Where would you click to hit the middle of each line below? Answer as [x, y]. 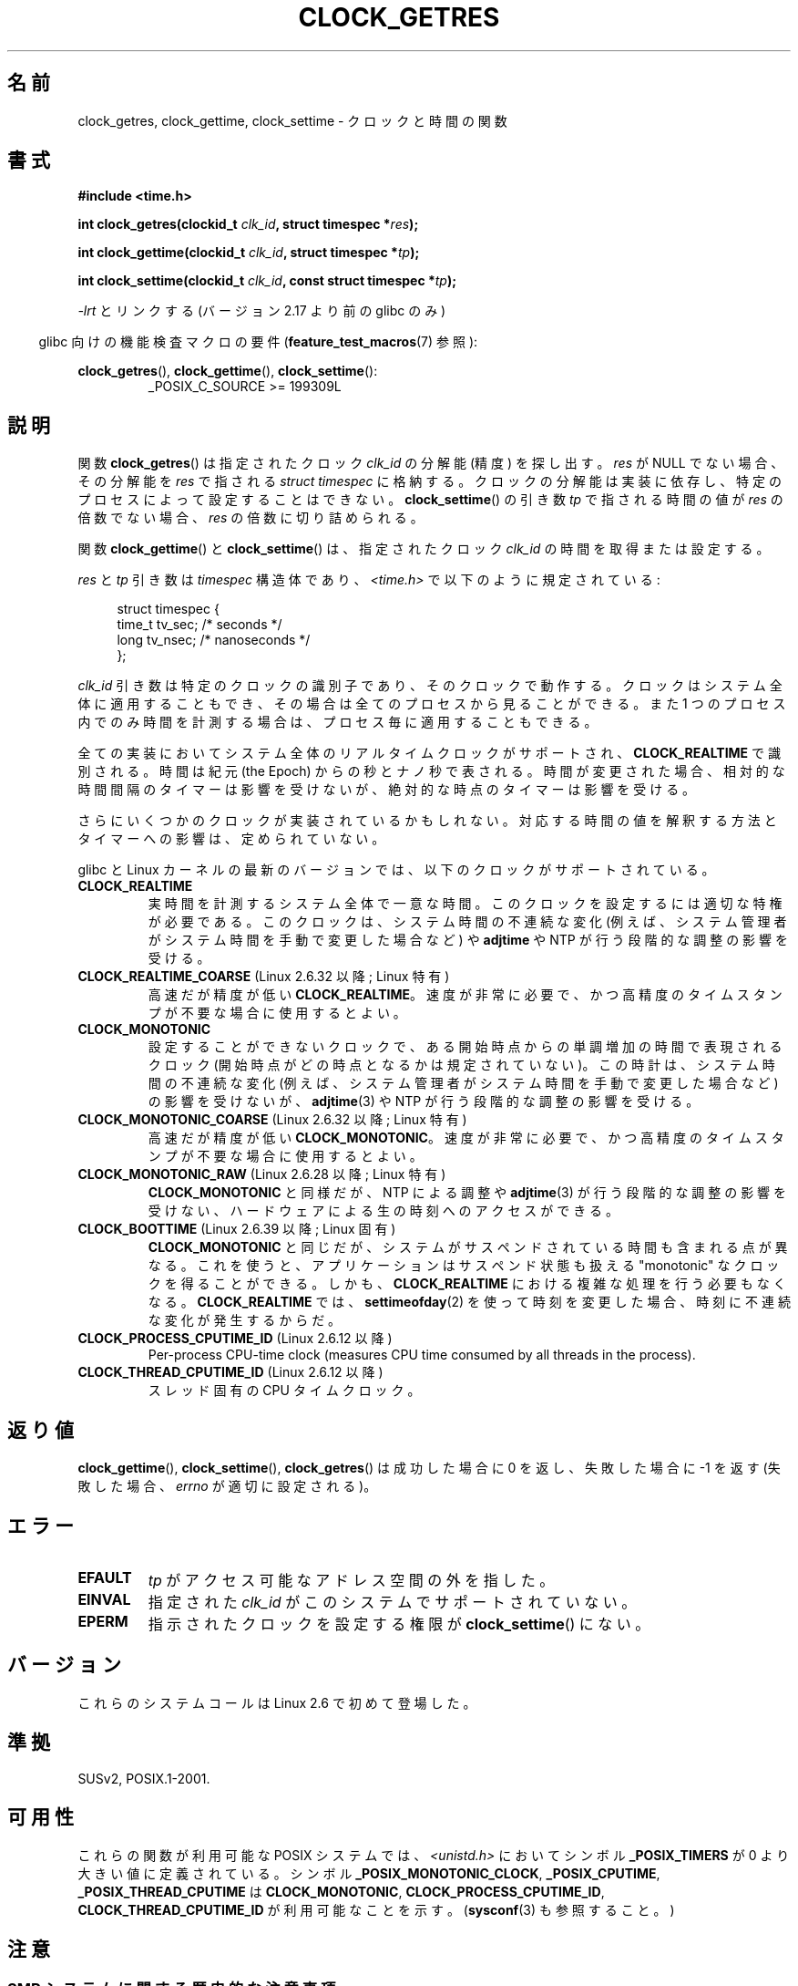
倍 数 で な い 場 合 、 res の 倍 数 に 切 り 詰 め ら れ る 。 [251, 518]
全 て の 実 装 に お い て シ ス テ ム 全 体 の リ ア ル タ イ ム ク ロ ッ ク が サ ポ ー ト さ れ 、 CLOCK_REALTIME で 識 [429, 753]
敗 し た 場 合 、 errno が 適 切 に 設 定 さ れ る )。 [227, 1486]
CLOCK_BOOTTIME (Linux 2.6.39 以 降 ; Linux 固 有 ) [237, 1229]
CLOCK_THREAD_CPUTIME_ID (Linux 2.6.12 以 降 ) [230, 1372]
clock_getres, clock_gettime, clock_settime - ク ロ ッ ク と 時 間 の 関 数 [292, 120]
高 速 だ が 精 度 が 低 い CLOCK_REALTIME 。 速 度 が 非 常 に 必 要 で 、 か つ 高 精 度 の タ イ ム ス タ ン [465, 995]
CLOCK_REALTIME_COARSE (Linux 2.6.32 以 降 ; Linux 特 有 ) [264, 977]
